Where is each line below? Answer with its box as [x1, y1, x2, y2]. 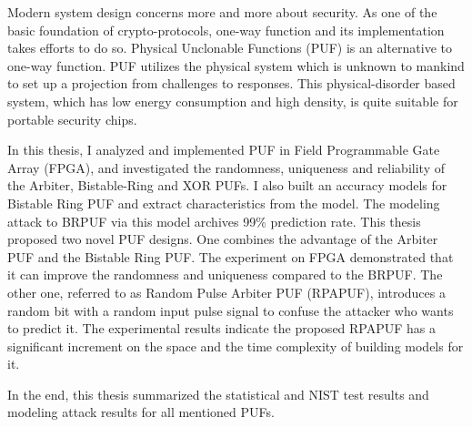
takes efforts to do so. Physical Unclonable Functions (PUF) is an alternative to [7, 38, 452, 57]
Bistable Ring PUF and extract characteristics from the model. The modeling [7, 193, 440, 212]
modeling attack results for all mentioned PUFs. [7, 402, 275, 422]
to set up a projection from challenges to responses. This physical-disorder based [7, 74, 456, 93]
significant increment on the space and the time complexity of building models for [7, 336, 464, 355]
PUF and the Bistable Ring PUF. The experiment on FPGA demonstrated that [7, 247, 454, 266]
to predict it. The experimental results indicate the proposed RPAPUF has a [7, 319, 437, 338]
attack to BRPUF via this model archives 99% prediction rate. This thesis [7, 211, 421, 230]
